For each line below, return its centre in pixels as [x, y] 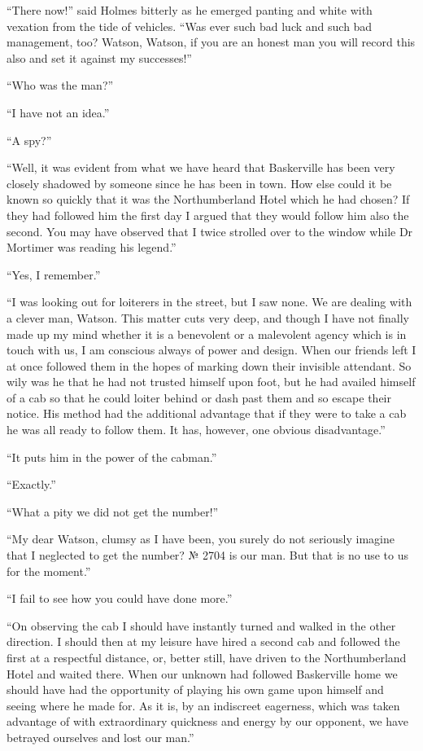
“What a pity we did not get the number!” [113, 511]
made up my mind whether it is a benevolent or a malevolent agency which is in [207, 334]
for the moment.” [49, 571]
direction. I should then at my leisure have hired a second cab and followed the [203, 641]
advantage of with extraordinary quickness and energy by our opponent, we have [207, 721]
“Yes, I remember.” [54, 274]
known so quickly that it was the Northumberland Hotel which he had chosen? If [208, 199]
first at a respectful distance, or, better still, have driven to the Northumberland [207, 657]
